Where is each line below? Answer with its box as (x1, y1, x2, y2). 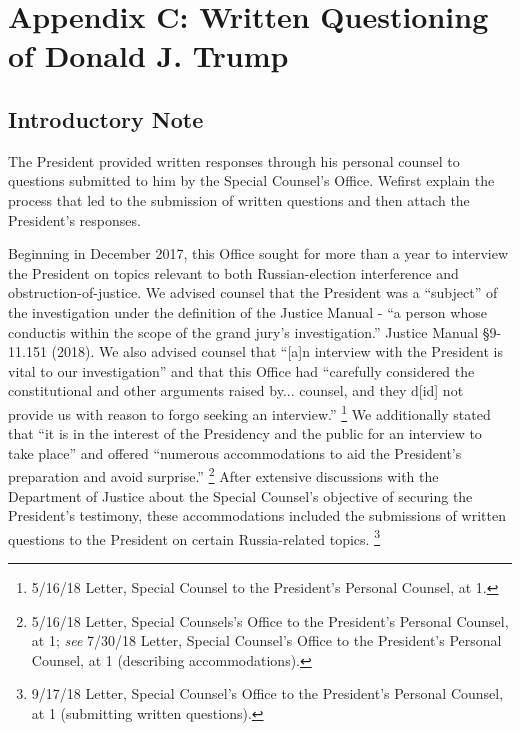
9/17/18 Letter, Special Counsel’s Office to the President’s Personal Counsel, (31, 683, 504, 704)
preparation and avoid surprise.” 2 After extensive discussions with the (8, 463, 439, 486)
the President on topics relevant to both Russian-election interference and (8, 262, 459, 283)
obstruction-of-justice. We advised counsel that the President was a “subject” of (8, 282, 498, 303)
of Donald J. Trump (8, 35, 289, 76)
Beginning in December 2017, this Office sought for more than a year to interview (8, 243, 509, 264)
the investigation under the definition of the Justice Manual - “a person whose (8, 301, 487, 322)
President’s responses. (8, 209, 141, 230)
